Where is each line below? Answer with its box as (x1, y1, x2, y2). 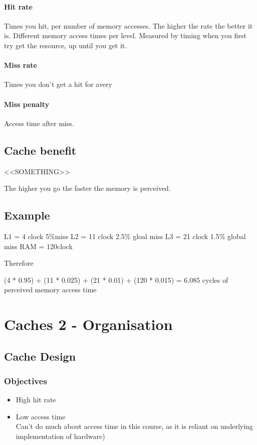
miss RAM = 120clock (4, 241, 73, 251)
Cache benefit (4, 142, 77, 158)
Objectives (4, 375, 47, 387)
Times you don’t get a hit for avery (4, 79, 112, 89)
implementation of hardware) (16, 431, 105, 441)
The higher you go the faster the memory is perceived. (4, 183, 171, 193)
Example (4, 207, 50, 223)
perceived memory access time (4, 284, 97, 295)
